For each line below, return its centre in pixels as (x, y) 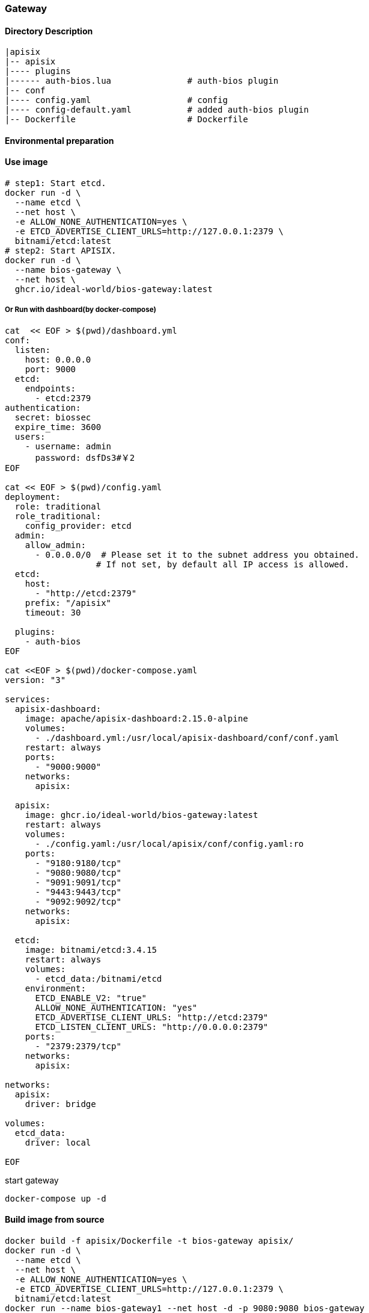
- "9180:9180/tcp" (78, 863)
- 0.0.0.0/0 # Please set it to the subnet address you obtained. (197, 554)
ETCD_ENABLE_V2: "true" (91, 998)
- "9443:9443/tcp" (78, 892)
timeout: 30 (53, 612)
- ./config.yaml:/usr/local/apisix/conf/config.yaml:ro (169, 844)
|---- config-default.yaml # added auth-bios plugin (157, 110)
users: (30, 436)
